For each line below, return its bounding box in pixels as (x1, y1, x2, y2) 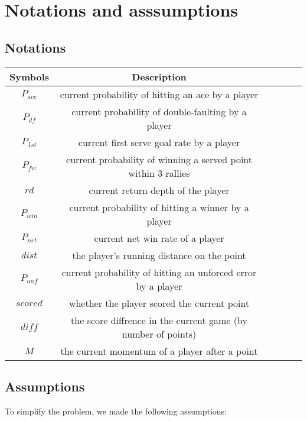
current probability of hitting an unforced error (61, 265, 257, 279)
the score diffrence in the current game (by (71, 313, 247, 327)
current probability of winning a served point (66, 152, 253, 166)
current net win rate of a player (94, 231, 224, 245)
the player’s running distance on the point (72, 248, 246, 262)
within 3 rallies (128, 166, 190, 180)
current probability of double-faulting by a (71, 104, 247, 118)
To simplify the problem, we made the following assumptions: (5, 404, 227, 417)
